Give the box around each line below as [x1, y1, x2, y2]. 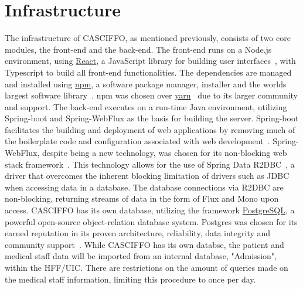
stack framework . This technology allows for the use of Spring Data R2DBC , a [5, 158, 295, 170]
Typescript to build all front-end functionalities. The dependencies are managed [5, 66, 292, 78]
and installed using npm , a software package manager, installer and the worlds [5, 77, 287, 90]
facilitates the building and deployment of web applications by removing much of [5, 123, 295, 135]
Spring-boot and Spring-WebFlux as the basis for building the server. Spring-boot [5, 112, 299, 124]
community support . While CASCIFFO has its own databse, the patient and [5, 238, 284, 250]
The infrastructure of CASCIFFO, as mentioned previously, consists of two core [5, 32, 291, 44]
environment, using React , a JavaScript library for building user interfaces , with [5, 55, 296, 67]
